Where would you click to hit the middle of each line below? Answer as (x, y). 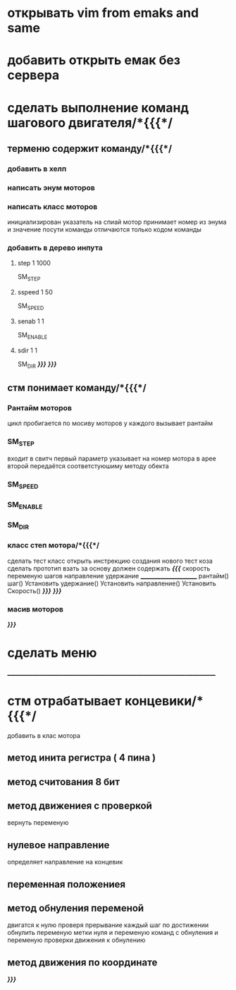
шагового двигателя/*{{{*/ (90, 123)
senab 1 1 (31, 321)
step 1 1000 (34, 263)
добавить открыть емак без (94, 60)
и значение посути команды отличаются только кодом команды (105, 229)
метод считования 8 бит (64, 782)
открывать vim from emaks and (103, 13)
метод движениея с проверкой (80, 806)
